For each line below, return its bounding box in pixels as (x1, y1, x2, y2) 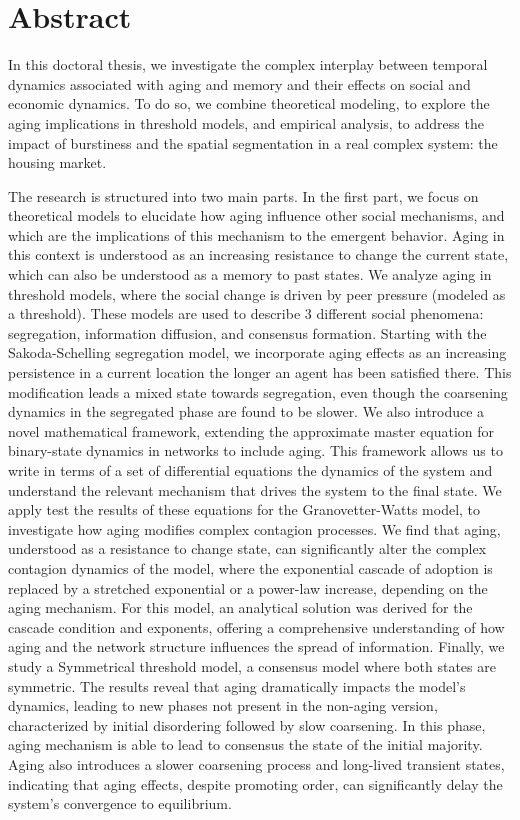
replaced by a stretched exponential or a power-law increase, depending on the (8, 577, 488, 598)
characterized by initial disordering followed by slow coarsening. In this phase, (8, 714, 486, 735)
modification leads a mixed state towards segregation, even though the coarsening (8, 381, 508, 402)
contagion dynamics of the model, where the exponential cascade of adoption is (8, 557, 493, 578)
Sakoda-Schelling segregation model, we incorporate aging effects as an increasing (8, 342, 507, 363)
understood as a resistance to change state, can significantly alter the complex (8, 538, 487, 559)
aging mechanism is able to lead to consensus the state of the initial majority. (8, 734, 483, 755)
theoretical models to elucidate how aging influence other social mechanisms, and (8, 205, 505, 226)
